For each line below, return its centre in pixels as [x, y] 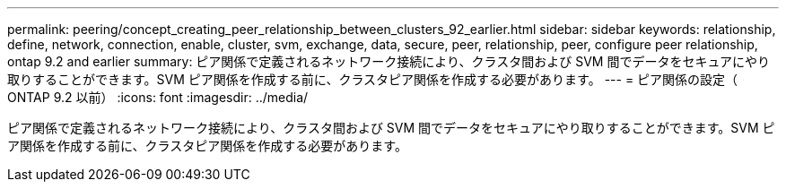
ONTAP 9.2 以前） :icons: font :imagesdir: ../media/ [158, 97]
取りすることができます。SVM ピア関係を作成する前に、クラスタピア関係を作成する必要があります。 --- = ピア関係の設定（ [373, 79]
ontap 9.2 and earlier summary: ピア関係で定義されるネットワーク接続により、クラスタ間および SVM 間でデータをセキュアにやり [389, 61]
